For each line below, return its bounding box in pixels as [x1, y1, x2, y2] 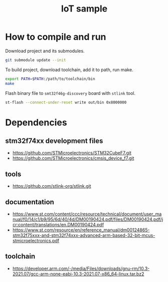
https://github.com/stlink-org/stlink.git [12, 183, 91, 189]
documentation [5, 198, 54, 206]
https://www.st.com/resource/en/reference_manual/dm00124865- [12, 227, 150, 233]
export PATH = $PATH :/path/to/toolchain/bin [5, 76, 95, 81]
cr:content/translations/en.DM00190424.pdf [12, 222, 104, 228]
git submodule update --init [5, 57, 66, 63]
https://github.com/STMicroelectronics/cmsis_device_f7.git [12, 155, 134, 161]
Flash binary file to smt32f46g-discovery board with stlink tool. [5, 90, 136, 96]
